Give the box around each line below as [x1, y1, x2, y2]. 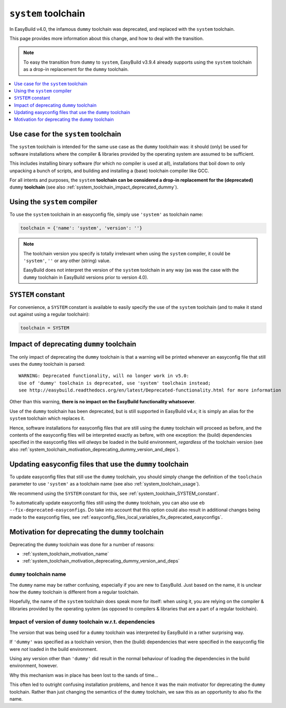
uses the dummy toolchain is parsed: [9, 361, 86, 367]
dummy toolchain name [9, 571, 66, 578]
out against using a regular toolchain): [9, 311, 90, 318]
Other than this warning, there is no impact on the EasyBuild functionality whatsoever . [9, 399, 196, 405]
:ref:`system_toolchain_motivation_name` [22, 550, 109, 557]
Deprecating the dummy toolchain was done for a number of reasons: [9, 541, 155, 547]
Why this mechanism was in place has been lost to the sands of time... [9, 672, 159, 678]
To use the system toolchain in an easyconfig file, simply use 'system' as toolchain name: [9, 211, 203, 218]
